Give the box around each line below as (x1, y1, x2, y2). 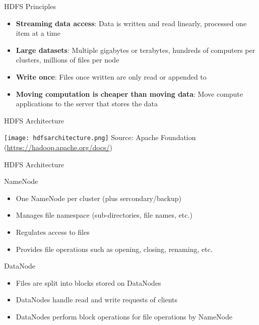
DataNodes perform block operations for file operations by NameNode (16, 311, 232, 321)
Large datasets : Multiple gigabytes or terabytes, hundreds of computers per (16, 44, 255, 55)
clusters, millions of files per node (16, 54, 119, 65)
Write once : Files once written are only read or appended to (16, 71, 207, 82)
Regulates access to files (16, 226, 90, 237)
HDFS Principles (4, 1, 56, 11)
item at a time (16, 28, 60, 38)
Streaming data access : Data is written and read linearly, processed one (16, 18, 247, 28)
